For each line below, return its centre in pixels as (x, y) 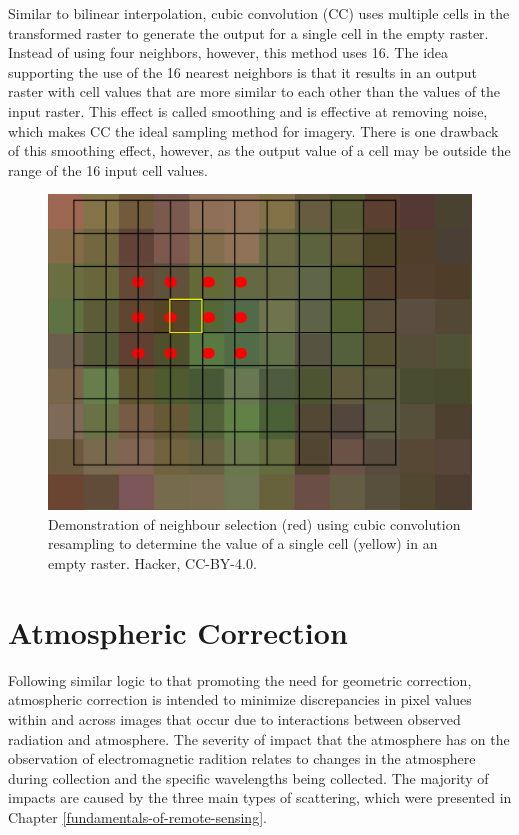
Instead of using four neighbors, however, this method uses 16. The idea (228, 52)
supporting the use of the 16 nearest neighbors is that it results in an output (242, 71)
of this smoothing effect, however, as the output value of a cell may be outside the (259, 150)
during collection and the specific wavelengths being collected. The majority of (248, 777)
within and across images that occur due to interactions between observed (234, 718)
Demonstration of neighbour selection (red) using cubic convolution (254, 523)
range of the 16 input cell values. (108, 169)
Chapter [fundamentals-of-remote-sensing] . (137, 816)
